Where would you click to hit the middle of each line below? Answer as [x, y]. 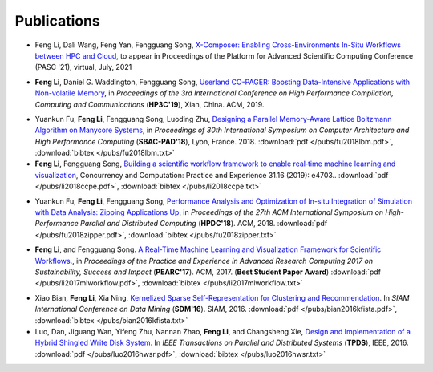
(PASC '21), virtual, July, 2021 [83, 67]
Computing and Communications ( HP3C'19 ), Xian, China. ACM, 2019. [150, 104]
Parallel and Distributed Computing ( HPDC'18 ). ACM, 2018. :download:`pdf [204, 224]
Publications [57, 21]
